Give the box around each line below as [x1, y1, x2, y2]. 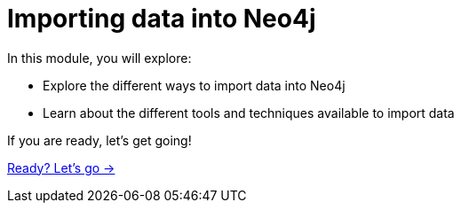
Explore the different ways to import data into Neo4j [43, 77, 346, 93]
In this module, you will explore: [7, 50, 192, 66]
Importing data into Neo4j [7, 4, 316, 34]
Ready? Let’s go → [7, 159, 115, 175]
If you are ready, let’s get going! [7, 132, 192, 148]
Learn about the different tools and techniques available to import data [43, 105, 455, 121]
